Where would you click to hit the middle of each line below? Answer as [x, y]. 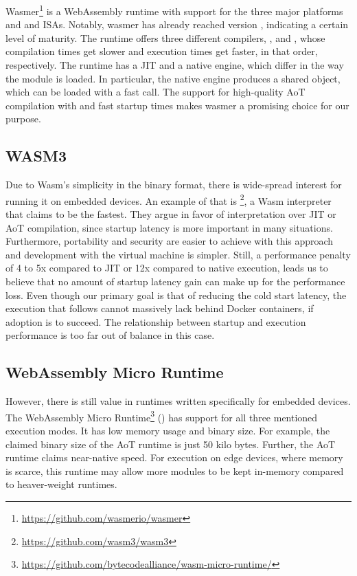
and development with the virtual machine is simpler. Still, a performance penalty [178, 254]
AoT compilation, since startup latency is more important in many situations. [169, 227]
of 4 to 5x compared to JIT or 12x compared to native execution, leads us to [167, 268]
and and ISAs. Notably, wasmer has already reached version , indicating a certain [177, 24]
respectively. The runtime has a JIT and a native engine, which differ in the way [175, 65]
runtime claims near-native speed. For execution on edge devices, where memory [174, 457]
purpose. [23, 119]
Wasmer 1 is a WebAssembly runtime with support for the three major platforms [174, 10]
